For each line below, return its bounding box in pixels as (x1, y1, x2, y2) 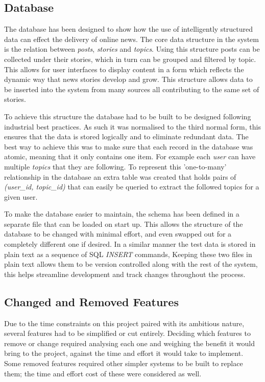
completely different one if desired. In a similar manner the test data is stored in (4, 239, 256, 249)
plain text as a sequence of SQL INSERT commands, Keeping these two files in (4, 248, 252, 259)
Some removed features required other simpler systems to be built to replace (4, 358, 243, 369)
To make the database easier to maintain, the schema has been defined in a (4, 208, 239, 219)
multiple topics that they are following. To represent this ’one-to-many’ (4, 161, 227, 172)
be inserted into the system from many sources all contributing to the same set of (4, 83, 259, 94)
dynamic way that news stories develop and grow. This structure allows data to (4, 74, 253, 84)
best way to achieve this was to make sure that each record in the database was (4, 141, 253, 152)
